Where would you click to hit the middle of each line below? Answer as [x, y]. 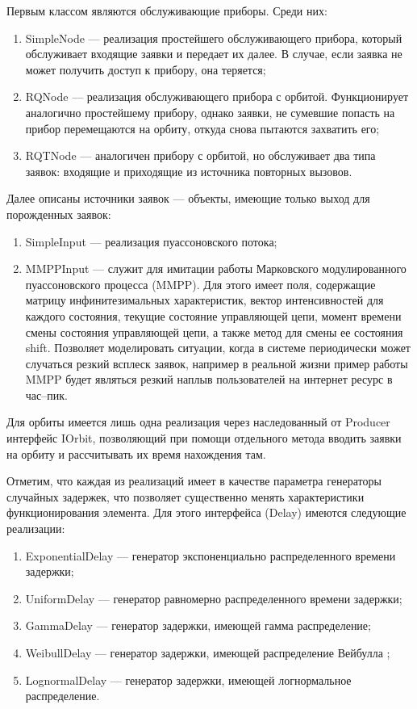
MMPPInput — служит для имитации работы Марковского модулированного [216, 268]
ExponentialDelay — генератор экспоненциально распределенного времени [211, 555]
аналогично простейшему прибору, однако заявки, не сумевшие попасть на [210, 112]
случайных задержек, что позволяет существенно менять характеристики [186, 496]
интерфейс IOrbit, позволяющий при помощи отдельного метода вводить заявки [204, 438]
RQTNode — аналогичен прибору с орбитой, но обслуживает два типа [200, 155]
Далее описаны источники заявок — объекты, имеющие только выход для [188, 198]
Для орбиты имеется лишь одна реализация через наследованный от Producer [198, 422]
